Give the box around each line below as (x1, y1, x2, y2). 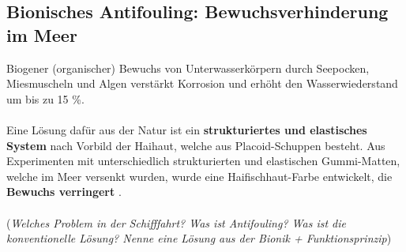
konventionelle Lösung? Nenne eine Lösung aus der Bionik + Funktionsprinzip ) (6, 230, 392, 246)
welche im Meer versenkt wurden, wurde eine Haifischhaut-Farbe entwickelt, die (6, 167, 393, 184)
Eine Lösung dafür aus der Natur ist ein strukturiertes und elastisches (6, 121, 367, 137)
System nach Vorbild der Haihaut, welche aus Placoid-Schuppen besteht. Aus (6, 137, 385, 153)
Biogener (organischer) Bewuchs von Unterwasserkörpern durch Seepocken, (6, 59, 370, 76)
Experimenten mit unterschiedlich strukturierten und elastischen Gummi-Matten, (6, 152, 400, 169)
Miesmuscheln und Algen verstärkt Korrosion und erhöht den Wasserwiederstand (6, 75, 398, 92)
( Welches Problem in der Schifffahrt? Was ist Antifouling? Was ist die (6, 214, 346, 231)
